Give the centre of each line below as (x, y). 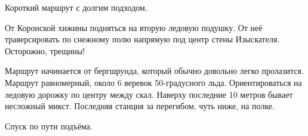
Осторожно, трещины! (45, 50)
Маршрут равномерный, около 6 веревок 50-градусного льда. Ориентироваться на (153, 82)
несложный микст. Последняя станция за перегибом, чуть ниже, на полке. (140, 106)
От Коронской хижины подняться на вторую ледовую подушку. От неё (134, 27)
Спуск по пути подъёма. (49, 126)
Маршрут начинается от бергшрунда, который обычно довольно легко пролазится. (154, 71)
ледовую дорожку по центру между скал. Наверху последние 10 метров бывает (149, 94)
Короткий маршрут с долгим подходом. (76, 7)
